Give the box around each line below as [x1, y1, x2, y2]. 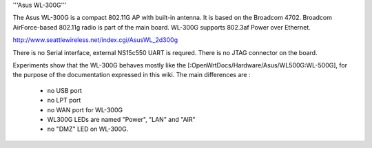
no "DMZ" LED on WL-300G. [47, 125, 129, 134]
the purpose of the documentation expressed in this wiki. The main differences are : [12, 71, 251, 79]
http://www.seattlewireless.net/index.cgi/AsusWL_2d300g [12, 36, 178, 44]
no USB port [47, 86, 83, 94]
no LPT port [47, 96, 81, 105]
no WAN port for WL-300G [47, 105, 123, 114]
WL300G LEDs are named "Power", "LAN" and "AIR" [47, 115, 196, 123]
